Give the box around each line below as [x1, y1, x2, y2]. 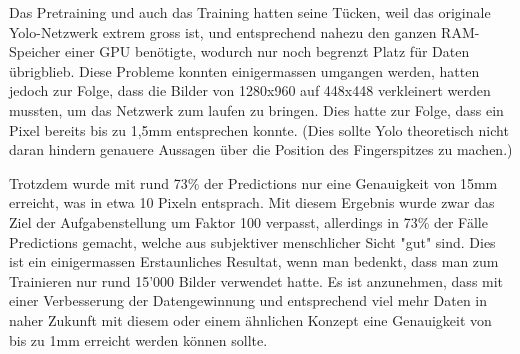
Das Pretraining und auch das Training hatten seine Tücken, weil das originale [9, 2, 491, 22]
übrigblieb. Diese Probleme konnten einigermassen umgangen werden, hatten [9, 60, 480, 81]
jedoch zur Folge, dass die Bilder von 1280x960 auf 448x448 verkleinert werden [9, 80, 491, 101]
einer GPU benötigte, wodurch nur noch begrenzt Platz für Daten [65, 41, 470, 62]
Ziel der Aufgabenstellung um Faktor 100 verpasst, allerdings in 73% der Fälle [9, 211, 488, 232]
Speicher [9, 41, 61, 62]
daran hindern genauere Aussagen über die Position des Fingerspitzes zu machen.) [9, 139, 513, 160]
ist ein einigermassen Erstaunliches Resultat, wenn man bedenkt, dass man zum [9, 251, 499, 272]
